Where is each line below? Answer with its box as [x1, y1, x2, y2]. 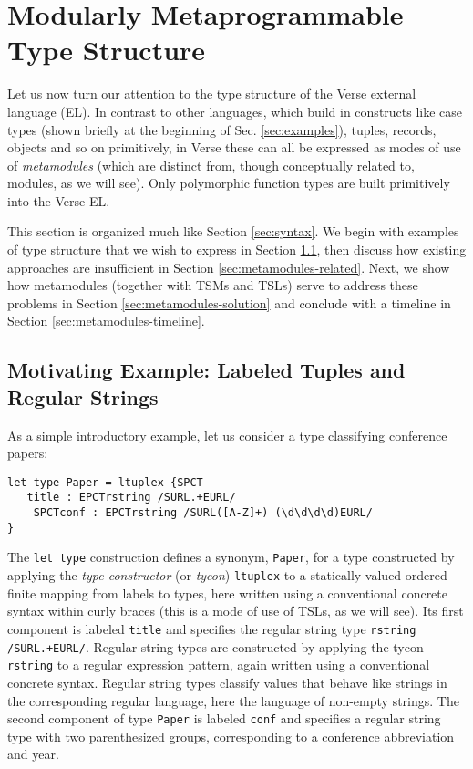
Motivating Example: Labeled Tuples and [7, 356, 406, 384]
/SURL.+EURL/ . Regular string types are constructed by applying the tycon [7, 637, 424, 656]
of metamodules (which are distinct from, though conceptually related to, [7, 155, 415, 174]
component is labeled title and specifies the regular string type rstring [7, 618, 416, 638]
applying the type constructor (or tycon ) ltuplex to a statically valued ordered [7, 566, 447, 585]
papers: [7, 443, 48, 462]
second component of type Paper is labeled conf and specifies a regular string [7, 709, 441, 728]
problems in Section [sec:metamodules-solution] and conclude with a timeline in [7, 293, 451, 312]
